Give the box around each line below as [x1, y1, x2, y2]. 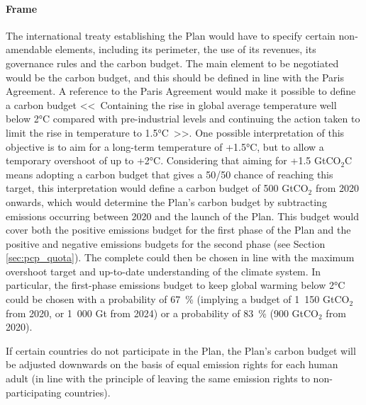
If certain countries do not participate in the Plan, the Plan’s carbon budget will [6, 343, 356, 358]
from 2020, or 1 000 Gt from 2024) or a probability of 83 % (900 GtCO [6, 305, 319, 320]
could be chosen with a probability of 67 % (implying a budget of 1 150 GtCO [6, 292, 350, 307]
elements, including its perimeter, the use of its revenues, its [55, 42, 316, 57]
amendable [6, 42, 52, 57]
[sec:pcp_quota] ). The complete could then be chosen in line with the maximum [6, 250, 355, 265]
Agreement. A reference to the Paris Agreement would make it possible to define [6, 84, 356, 98]
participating [6, 384, 62, 399]
